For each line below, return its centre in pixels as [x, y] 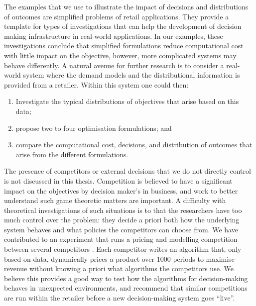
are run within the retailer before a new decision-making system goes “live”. [120, 298]
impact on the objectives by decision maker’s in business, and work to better [121, 190]
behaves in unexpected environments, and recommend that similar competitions [126, 288]
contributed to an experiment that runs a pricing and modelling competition [121, 239]
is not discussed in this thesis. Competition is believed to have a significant [118, 180]
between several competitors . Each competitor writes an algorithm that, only [123, 249]
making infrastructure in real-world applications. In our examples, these [114, 36]
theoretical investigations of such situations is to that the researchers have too [123, 210]
